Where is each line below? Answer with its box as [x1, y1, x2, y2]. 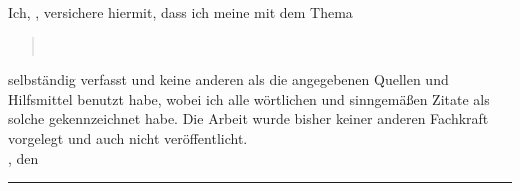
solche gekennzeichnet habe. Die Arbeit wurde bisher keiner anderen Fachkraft [8, 108, 489, 129]
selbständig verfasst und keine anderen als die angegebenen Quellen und [8, 69, 449, 90]
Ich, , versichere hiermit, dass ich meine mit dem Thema [8, 2, 353, 22]
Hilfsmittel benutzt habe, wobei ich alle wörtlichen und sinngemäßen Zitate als [8, 88, 490, 109]
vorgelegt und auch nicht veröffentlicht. [8, 127, 248, 148]
